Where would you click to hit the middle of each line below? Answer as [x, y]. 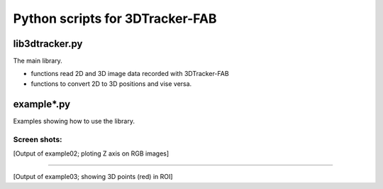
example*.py [42, 104]
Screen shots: [38, 139]
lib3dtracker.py [48, 44]
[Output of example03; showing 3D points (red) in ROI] [93, 177]
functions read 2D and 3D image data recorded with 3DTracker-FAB [130, 74]
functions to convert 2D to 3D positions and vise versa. [111, 83]
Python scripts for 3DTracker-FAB [115, 18]
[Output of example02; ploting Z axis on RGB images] [91, 153]
